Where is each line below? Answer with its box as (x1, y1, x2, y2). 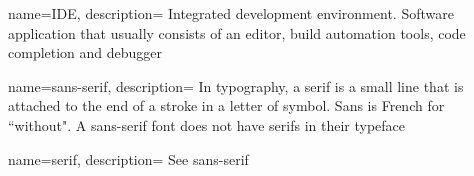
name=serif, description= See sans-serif (8, 148, 249, 169)
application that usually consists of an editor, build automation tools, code (8, 22, 466, 43)
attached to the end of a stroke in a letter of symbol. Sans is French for (8, 95, 445, 116)
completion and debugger (8, 42, 163, 63)
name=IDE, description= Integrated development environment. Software (8, 3, 454, 23)
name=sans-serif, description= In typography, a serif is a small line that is (8, 75, 464, 96)
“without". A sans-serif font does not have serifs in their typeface (8, 114, 406, 135)
